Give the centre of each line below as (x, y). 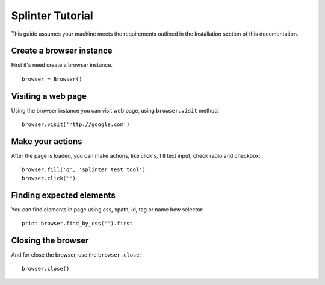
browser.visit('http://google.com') (76, 124)
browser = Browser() (52, 79)
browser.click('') (49, 178)
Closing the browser (50, 240)
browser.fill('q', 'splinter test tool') (84, 170)
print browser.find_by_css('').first (78, 224)
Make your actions (47, 141)
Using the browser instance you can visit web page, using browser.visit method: (115, 110)
